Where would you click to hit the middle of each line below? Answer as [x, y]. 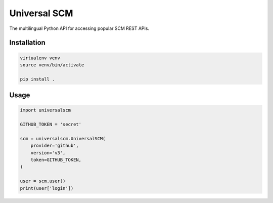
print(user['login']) [47, 188]
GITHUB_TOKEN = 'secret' [51, 125]
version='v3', [48, 153]
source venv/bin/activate [52, 65]
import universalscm [45, 110]
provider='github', [55, 146]
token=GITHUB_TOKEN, [56, 160]
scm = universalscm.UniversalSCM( [63, 138]
